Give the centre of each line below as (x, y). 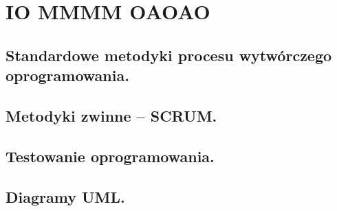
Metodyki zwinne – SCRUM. (111, 115)
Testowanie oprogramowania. (110, 156)
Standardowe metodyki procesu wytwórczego (169, 55)
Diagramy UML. (65, 196)
